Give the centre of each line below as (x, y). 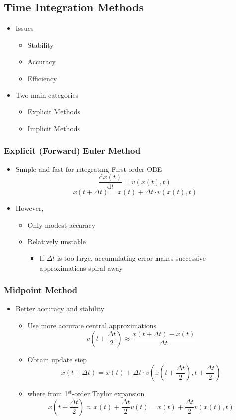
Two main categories (47, 95)
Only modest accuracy (62, 224)
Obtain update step (57, 359)
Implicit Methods (54, 128)
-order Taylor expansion (108, 393)
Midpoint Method (41, 290)
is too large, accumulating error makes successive (131, 258)
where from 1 (48, 393)
